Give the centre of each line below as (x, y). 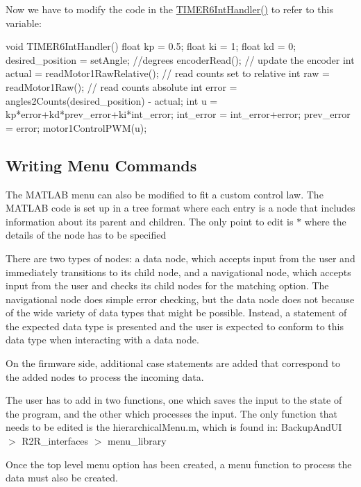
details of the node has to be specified (86, 235)
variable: (24, 23)
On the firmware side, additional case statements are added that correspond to (173, 363)
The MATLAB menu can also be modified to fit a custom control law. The (165, 194)
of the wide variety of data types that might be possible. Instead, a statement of (176, 313)
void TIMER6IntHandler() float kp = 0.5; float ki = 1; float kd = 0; (151, 46)
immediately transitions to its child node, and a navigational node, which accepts (178, 272)
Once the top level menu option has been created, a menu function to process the (179, 464)
